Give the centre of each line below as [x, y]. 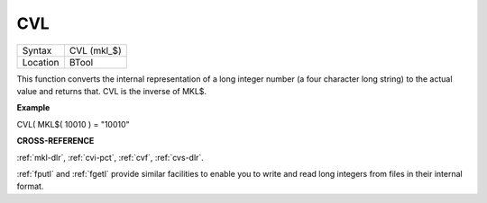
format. [30, 186]
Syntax [37, 50]
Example [33, 108]
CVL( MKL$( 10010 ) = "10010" [73, 124]
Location [41, 62]
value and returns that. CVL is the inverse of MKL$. [112, 91]
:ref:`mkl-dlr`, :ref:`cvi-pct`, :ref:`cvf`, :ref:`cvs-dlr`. [110, 157]
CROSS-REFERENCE [55, 141]
